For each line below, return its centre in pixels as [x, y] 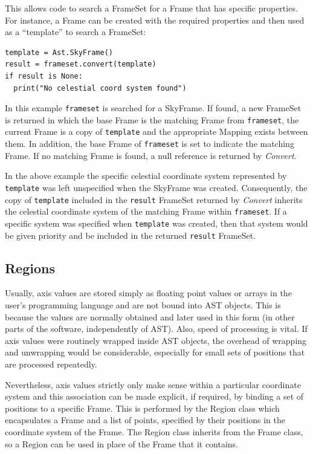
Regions [30, 268]
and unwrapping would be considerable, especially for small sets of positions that [155, 352]
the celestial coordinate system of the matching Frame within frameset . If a [146, 211]
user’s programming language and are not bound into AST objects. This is [143, 305]
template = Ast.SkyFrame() [59, 52]
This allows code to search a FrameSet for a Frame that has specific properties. [151, 8]
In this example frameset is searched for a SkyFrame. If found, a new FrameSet [153, 108]
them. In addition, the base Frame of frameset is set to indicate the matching [150, 144]
